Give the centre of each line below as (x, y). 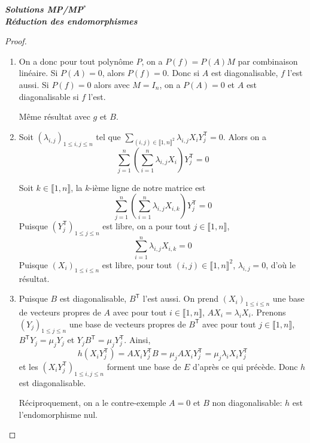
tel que (108, 136)
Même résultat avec (54, 116)
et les (28, 366)
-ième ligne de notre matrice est (148, 187)
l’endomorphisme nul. (58, 414)
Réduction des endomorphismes (71, 21)
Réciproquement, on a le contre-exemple (92, 403)
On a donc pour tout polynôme (76, 61)
